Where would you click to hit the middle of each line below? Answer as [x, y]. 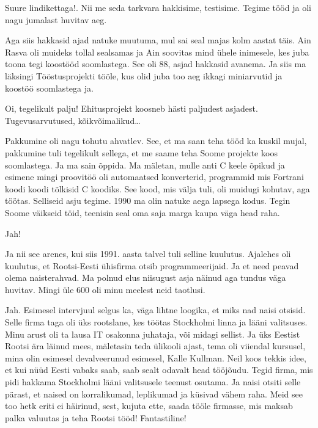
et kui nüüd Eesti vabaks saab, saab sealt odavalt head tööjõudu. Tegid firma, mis [159, 370]
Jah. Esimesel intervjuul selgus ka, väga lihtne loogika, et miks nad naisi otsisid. [155, 310]
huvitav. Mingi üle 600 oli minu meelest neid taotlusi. [105, 289]
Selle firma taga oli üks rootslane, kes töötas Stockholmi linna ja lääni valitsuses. [156, 322]
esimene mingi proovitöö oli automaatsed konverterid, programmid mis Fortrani [154, 177]
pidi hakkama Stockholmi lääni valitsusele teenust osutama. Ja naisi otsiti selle [153, 382]
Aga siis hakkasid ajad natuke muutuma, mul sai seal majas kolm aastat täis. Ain [158, 40]
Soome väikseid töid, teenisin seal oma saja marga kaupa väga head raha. [142, 212]
